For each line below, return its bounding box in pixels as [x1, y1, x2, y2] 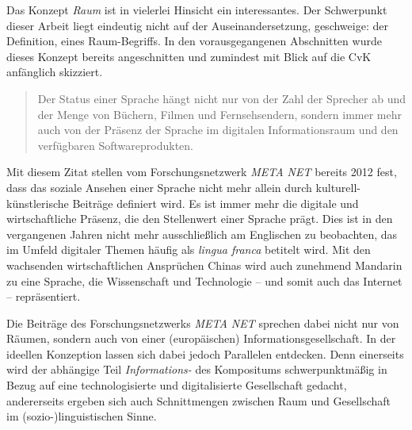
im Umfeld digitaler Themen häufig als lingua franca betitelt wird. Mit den [6, 241, 371, 258]
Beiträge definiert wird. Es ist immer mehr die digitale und [72, 194, 359, 211]
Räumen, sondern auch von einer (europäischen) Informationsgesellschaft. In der [6, 330, 396, 347]
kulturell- [315, 179, 361, 195]
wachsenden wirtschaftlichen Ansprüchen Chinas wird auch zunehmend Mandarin [6, 256, 402, 273]
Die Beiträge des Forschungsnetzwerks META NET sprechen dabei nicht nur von [6, 314, 399, 331]
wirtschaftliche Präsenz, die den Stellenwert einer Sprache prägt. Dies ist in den [6, 210, 393, 227]
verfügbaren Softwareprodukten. [37, 136, 194, 153]
